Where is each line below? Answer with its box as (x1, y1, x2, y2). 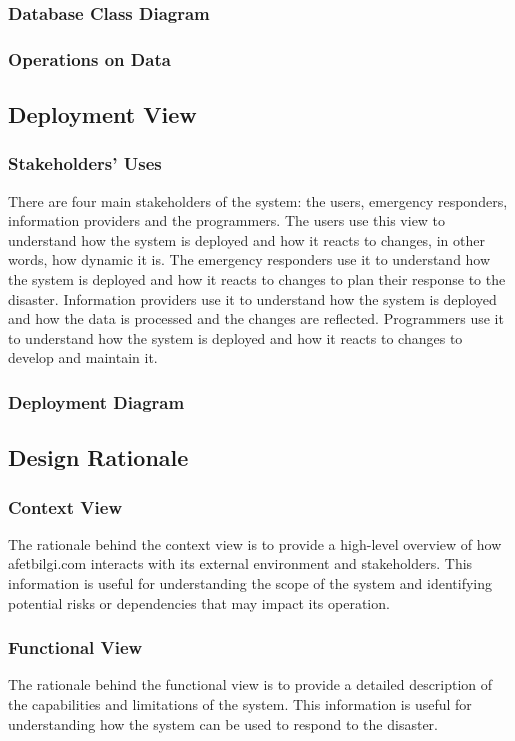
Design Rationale (8, 442, 189, 473)
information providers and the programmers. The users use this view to (8, 210, 446, 231)
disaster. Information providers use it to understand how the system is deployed (8, 288, 497, 309)
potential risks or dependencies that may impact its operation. (8, 592, 390, 613)
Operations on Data (8, 46, 171, 71)
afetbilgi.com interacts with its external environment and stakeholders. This (8, 553, 473, 574)
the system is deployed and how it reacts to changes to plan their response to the (8, 269, 506, 290)
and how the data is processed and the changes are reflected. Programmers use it (8, 308, 504, 329)
